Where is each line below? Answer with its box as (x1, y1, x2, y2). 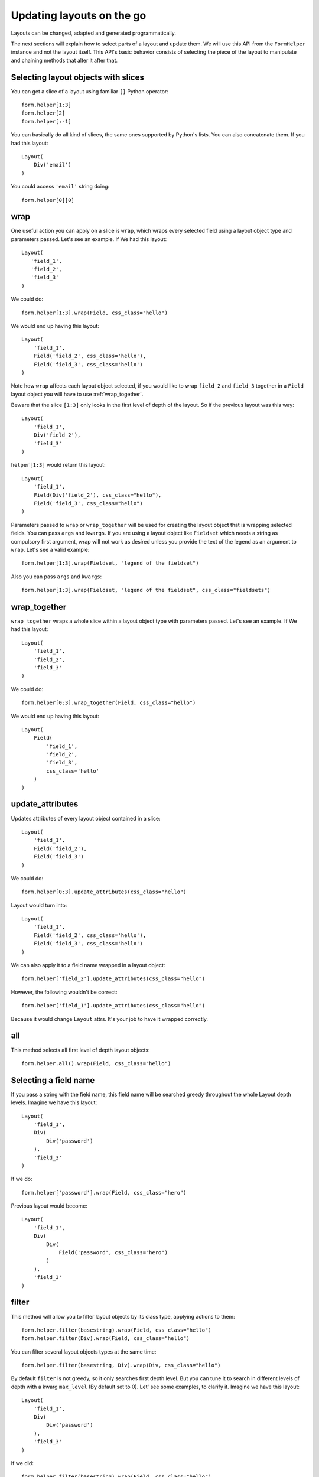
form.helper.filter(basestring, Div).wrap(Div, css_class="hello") (21, 1362, 221, 1369)
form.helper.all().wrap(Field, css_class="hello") (21, 1060, 171, 1066)
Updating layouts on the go (11, 9, 147, 22)
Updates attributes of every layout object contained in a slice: (11, 815, 161, 822)
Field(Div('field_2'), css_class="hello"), (33, 492, 162, 499)
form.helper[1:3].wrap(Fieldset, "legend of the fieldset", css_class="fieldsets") (21, 587, 271, 594)
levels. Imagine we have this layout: (11, 1099, 97, 1106)
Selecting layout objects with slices (11, 72, 144, 82)
